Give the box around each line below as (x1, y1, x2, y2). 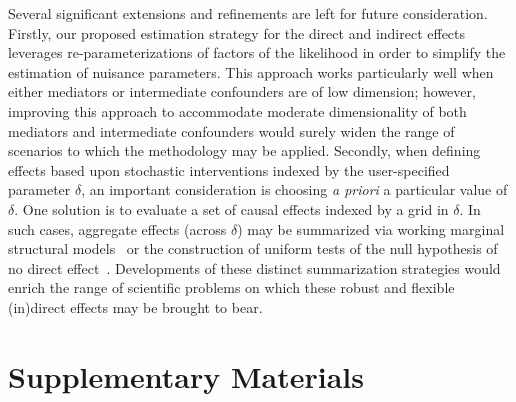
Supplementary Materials (8, 355, 364, 396)
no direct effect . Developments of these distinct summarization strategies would (8, 257, 501, 278)
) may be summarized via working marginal (237, 218, 505, 239)
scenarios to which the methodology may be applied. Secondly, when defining (8, 140, 481, 161)
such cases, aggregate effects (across (8, 218, 227, 239)
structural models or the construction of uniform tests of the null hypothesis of (8, 238, 498, 259)
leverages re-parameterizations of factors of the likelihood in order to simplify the (8, 42, 506, 63)
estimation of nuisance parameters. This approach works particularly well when (8, 61, 494, 82)
